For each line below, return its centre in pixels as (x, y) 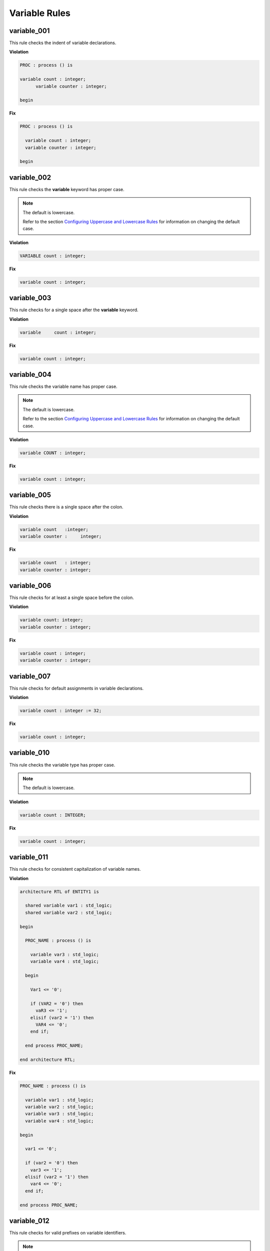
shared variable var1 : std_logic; (69, 905)
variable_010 (29, 753)
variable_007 (30, 676)
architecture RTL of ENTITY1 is (59, 891)
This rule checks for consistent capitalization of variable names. (75, 869)
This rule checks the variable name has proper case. (63, 387)
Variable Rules (40, 13)
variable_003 (30, 298)
